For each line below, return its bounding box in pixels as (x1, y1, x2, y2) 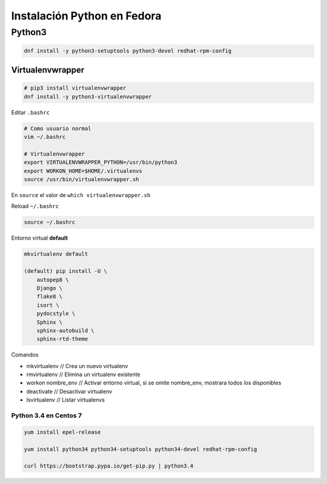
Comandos (11, 351, 39, 358)
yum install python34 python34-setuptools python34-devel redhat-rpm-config (24, 446, 257, 452)
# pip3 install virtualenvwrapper (24, 85, 127, 92)
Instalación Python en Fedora (11, 9, 162, 22)
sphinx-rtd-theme (36, 335, 88, 343)
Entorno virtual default (11, 234, 68, 242)
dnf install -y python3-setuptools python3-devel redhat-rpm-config (24, 47, 232, 54)
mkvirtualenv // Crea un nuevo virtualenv (26, 362, 128, 369)
